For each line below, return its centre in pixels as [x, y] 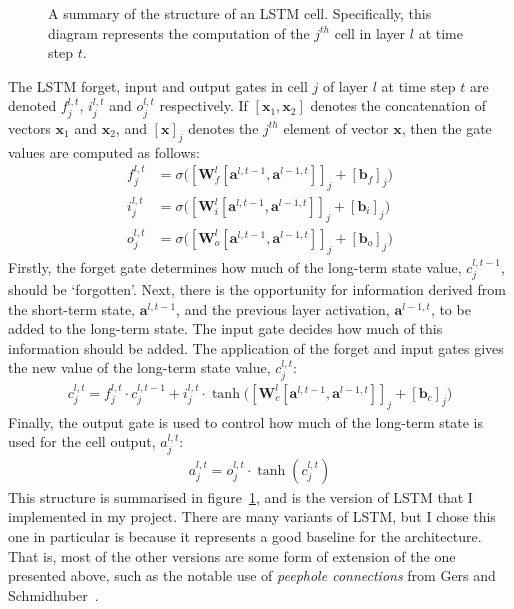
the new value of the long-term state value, [139, 367]
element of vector [336, 127]
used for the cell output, [82, 441]
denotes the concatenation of [398, 105]
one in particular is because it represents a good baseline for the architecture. [245, 535]
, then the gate [446, 127]
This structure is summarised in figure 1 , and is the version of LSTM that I [240, 496]
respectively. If [203, 105]
